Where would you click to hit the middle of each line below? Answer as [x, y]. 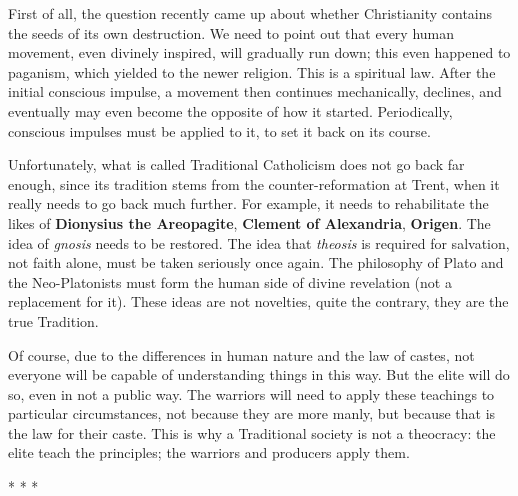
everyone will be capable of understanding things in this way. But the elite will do [259, 374]
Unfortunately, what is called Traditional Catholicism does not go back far [236, 164]
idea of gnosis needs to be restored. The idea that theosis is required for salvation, [259, 242]
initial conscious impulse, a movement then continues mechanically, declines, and [255, 91]
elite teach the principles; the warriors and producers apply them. [209, 452]
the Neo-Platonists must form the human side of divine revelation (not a [230, 281]
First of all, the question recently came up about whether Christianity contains [250, 13]
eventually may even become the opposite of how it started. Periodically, [230, 110]
